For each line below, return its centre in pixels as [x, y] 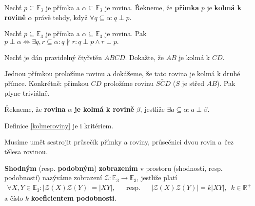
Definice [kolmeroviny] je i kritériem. [59, 125]
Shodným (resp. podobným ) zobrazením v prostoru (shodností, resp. [114, 168]
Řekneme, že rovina [35, 109]
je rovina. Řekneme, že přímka [152, 7]
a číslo [14, 198]
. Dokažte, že [144, 57]
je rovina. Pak [126, 33]
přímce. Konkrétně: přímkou [47, 83]
